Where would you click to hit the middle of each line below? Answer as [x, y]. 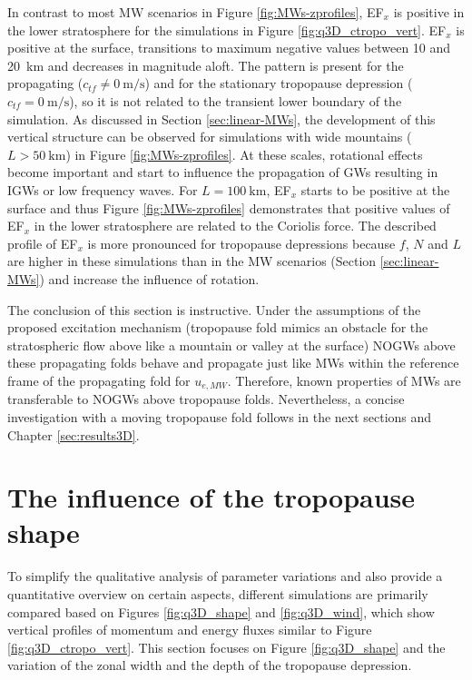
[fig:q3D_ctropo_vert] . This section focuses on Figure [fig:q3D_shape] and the [226, 647]
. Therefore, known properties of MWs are [344, 380]
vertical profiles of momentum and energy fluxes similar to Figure [190, 630]
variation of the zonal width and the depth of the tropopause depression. [210, 665]
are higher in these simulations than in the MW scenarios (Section [192, 261]
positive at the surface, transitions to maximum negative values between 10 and [229, 48]
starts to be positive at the [375, 189]
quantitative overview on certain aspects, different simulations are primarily [218, 594]
